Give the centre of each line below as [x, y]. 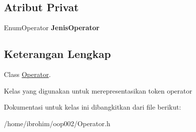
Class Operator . [27, 74]
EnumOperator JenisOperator [52, 28]
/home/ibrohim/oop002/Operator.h [57, 123]
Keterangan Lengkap [57, 54]
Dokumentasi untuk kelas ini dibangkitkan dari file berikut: [93, 107]
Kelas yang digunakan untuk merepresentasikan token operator [98, 90]
